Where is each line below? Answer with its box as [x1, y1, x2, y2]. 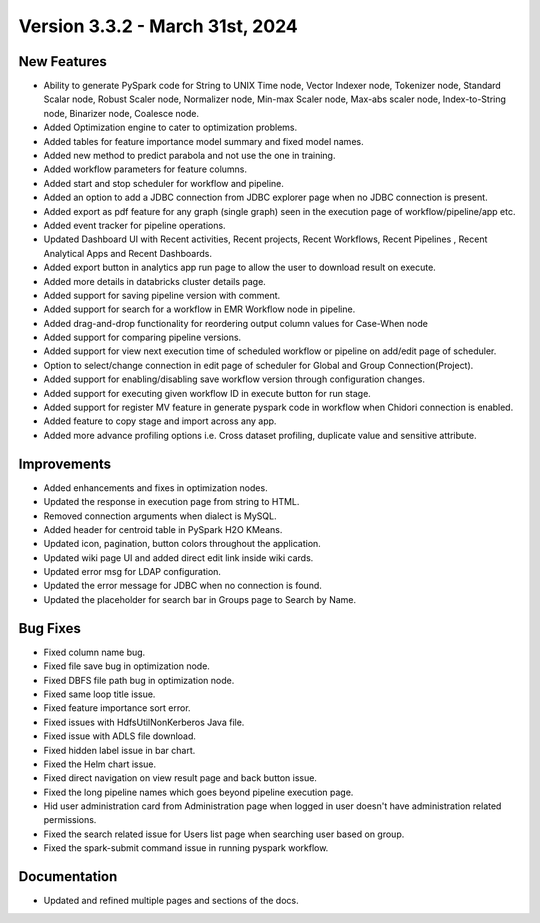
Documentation [18, 868, 118, 885]
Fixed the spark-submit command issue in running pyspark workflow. [43, 842, 329, 854]
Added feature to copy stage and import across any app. [43, 415, 277, 427]
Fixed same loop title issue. [43, 688, 156, 700]
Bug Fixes [18, 620, 82, 637]
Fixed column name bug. [43, 646, 146, 658]
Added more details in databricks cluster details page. [43, 275, 267, 287]
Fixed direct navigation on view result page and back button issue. [43, 772, 317, 784]
